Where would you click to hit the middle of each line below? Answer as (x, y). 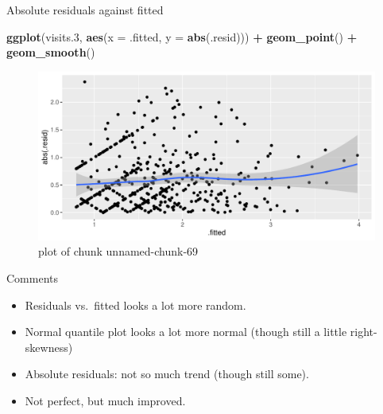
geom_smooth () (51, 52)
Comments (33, 277)
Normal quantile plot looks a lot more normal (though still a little (186, 332)
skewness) (49, 347)
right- (364, 332)
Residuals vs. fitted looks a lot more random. (135, 305)
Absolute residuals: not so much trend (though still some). (167, 374)
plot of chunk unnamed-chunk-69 (118, 251)
